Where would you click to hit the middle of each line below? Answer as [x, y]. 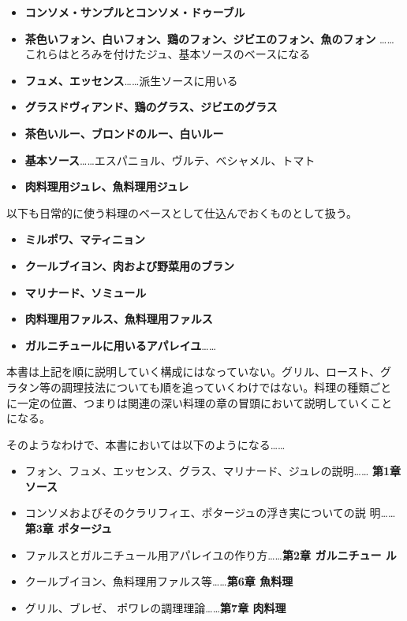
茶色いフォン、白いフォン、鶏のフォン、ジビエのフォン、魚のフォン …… [209, 38]
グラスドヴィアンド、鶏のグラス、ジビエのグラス [151, 107]
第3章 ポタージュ [68, 528]
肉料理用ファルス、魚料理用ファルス [119, 319]
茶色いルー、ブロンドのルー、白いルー [124, 133]
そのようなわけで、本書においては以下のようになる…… [146, 444]
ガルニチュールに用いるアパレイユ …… [121, 345]
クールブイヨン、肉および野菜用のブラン [129, 265]
